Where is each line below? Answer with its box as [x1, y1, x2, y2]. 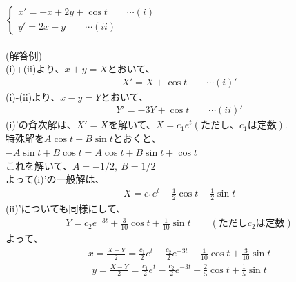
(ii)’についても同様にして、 [6, 201, 126, 216]
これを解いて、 [6, 158, 72, 172]
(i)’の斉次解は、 [6, 117, 77, 132]
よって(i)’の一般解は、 [6, 172, 105, 186]
